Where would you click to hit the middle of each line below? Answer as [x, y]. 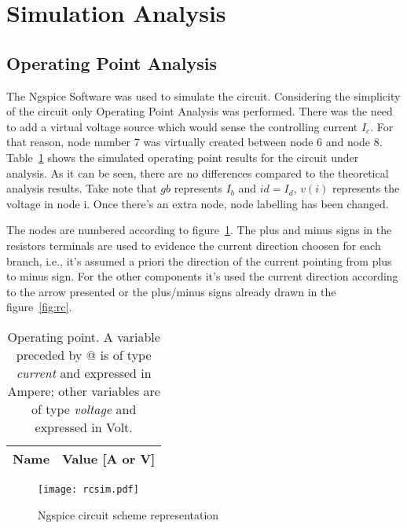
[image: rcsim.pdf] [88, 489]
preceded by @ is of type [84, 354]
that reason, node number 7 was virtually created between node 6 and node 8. [194, 142]
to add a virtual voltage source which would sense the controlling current [182, 126]
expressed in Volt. [84, 427]
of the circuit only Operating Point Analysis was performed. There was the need [200, 111]
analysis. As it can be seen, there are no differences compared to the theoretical [198, 172]
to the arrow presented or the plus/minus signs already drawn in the [171, 291]
